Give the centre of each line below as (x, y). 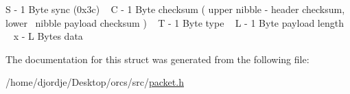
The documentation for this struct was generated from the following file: (157, 59)
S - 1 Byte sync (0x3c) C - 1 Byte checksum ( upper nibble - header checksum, (175, 9)
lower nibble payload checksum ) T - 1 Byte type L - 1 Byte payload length (175, 22)
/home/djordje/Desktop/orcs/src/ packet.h (95, 82)
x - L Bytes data (48, 36)
